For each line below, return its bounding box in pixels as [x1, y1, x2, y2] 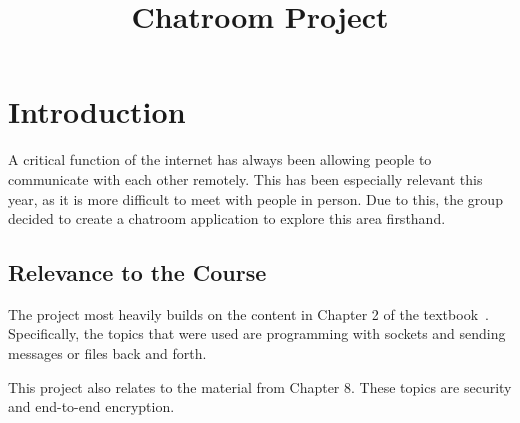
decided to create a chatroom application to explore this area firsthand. [8, 208, 446, 229]
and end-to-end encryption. [8, 396, 175, 417]
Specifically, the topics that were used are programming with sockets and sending [8, 323, 506, 344]
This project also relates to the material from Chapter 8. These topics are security [8, 376, 512, 397]
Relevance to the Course [8, 257, 267, 288]
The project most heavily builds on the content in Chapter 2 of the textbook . [8, 303, 489, 324]
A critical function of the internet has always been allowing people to [8, 149, 432, 170]
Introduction [8, 91, 186, 132]
